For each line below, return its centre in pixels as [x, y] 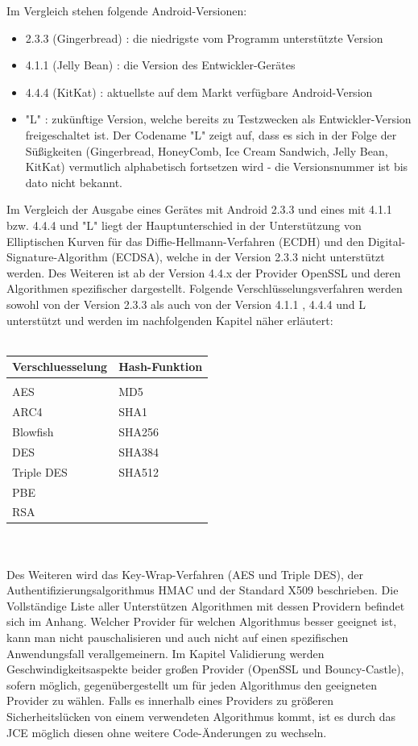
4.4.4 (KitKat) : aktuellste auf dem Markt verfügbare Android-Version [199, 92]
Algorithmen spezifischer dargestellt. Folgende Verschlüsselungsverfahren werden [205, 288]
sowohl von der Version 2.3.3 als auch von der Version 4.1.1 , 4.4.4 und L [186, 304]
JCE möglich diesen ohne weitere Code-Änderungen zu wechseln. [167, 732]
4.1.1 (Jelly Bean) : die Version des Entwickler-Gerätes [160, 65]
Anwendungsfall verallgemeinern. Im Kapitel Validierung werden [166, 653]
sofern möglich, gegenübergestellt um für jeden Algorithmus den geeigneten [192, 684]
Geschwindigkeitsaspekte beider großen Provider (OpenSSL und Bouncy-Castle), [205, 669]
